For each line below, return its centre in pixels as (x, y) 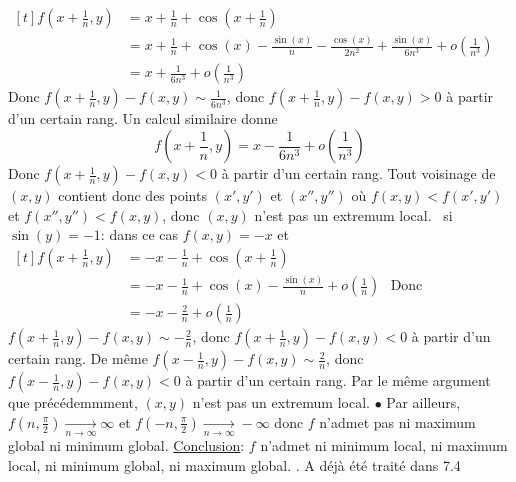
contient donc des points (132, 195)
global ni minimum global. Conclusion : (126, 445)
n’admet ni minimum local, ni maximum (384, 445)
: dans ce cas (139, 234)
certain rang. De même (78, 358)
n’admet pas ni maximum (397, 421)
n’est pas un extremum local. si (353, 214)
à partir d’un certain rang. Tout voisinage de (358, 173)
